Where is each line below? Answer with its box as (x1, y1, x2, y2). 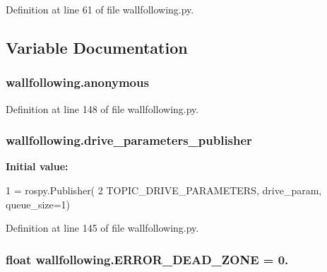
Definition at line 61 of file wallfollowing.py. (6, 2, 194, 16)
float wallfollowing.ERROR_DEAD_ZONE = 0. (6, 250, 289, 268)
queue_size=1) (6, 196, 71, 211)
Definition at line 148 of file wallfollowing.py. (6, 101, 199, 116)
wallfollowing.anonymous (6, 73, 149, 91)
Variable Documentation (6, 36, 188, 58)
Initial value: (6, 159, 69, 174)
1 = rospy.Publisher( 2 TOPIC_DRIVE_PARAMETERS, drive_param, (6, 183, 322, 197)
